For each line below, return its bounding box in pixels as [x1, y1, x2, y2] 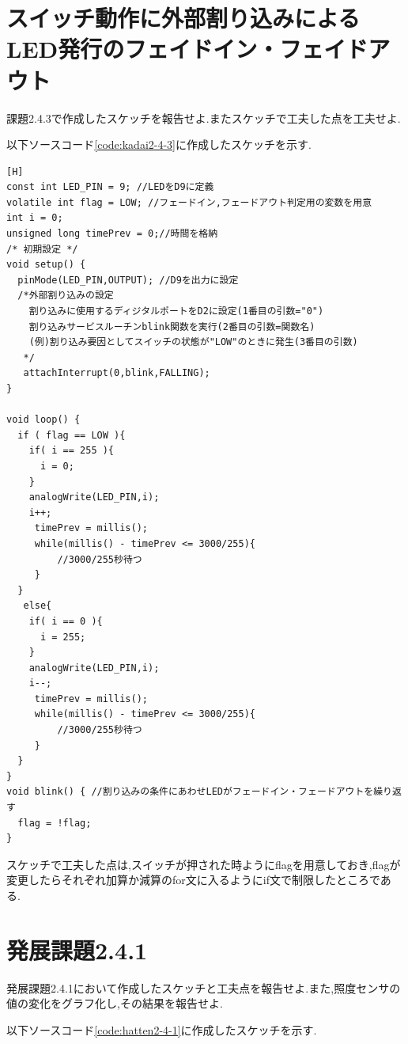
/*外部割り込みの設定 [17, 290, 114, 302]
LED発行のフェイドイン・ [6, 32, 280, 65]
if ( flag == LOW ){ [17, 429, 126, 441]
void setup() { [6, 259, 86, 271]
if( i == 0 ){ [28, 615, 103, 627]
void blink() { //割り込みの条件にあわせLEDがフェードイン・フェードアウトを [6, 786, 374, 798]
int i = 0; [6, 212, 63, 224]
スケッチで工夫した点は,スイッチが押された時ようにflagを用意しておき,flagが [6, 856, 401, 872]
